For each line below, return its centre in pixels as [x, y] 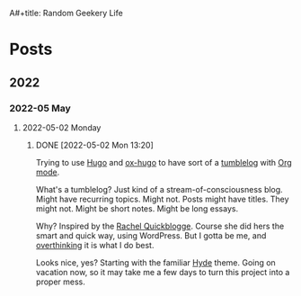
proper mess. [60, 282]
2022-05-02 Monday [62, 127]
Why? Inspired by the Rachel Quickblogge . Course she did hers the [160, 226]
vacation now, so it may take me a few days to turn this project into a [163, 272]
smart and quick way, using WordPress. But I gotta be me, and [151, 235]
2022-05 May [40, 108]
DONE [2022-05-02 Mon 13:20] [95, 145]
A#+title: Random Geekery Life [66, 13]
